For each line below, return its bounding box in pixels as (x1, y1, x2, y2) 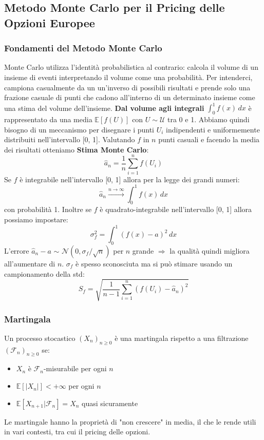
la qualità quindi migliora (169, 245, 250, 256)
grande (132, 245, 154, 256)
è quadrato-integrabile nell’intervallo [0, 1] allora (100, 204, 252, 215)
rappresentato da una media (4, 114, 92, 125)
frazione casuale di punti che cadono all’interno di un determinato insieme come (4, 92, 255, 103)
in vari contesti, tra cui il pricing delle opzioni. (4, 426, 150, 437)
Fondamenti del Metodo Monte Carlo (4, 42, 162, 54)
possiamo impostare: (4, 214, 68, 225)
